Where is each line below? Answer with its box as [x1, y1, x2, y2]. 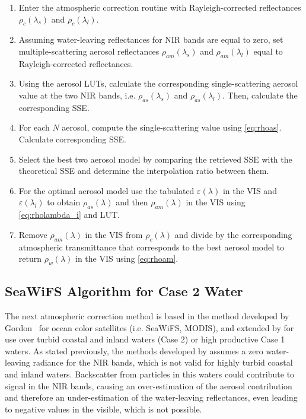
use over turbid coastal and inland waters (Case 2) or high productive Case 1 [5, 333, 285, 345]
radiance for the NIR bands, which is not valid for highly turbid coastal [33, 356, 293, 369]
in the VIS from [85, 228, 143, 240]
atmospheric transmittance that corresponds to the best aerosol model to [18, 240, 285, 253]
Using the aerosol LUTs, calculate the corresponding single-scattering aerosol [18, 77, 298, 90]
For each [18, 121, 50, 134]
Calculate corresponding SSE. [18, 132, 127, 145]
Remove [18, 228, 47, 240]
